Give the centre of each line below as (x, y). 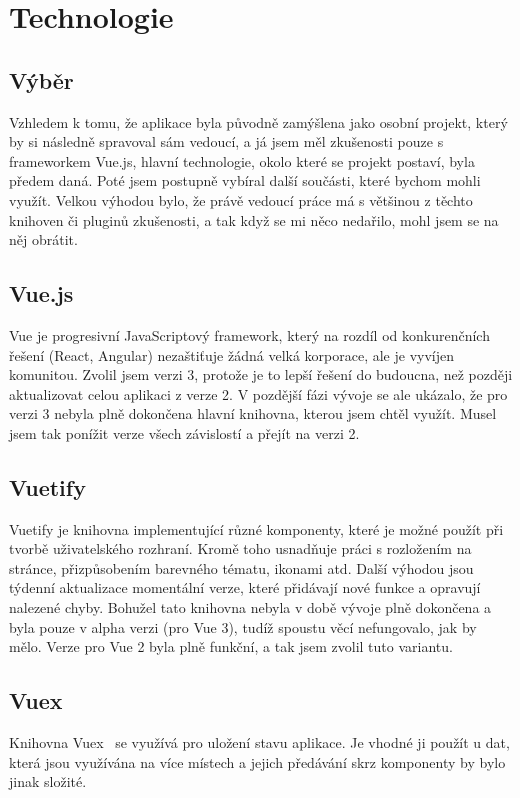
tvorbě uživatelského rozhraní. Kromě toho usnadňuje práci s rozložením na (240, 548)
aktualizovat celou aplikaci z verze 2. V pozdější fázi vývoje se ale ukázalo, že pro (258, 393)
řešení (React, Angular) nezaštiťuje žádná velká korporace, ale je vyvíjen (232, 354)
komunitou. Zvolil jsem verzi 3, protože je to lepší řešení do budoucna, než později (261, 374)
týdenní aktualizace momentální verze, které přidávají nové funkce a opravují (245, 587)
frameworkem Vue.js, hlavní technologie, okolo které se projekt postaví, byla (242, 160)
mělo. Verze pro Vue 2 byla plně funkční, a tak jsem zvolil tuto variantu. (231, 646)
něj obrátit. (43, 239)
